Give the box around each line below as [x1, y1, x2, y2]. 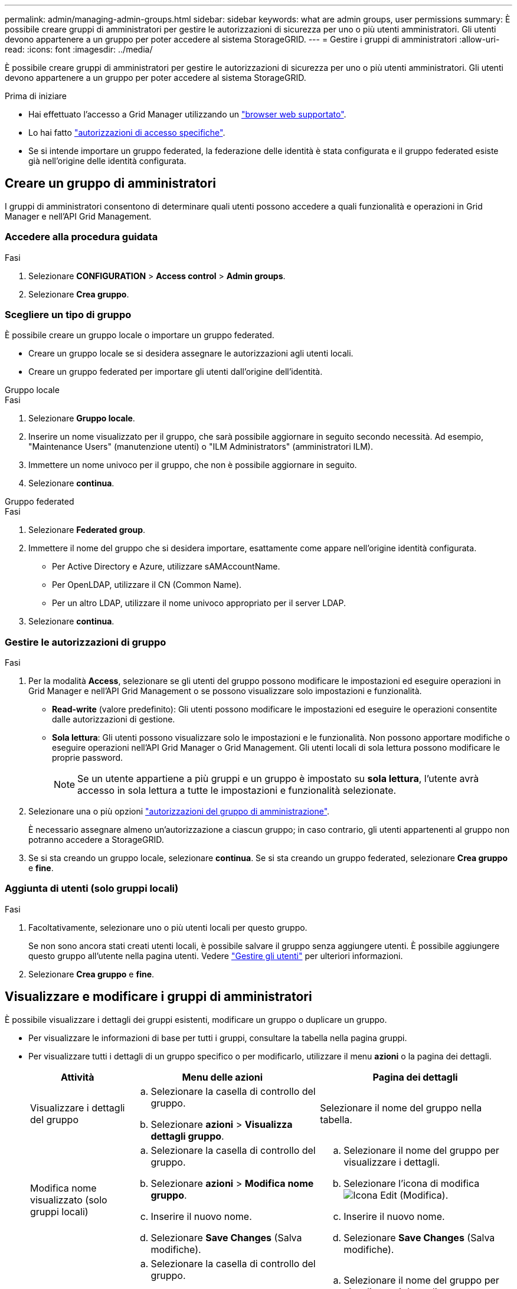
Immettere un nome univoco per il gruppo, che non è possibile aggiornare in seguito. [28, 460, 357, 470]
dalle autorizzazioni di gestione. [52, 714, 175, 725]
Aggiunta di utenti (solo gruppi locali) [5, 882, 179, 895]
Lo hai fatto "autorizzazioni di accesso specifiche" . [28, 127, 225, 138]
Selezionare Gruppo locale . [28, 413, 135, 424]
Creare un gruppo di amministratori [5, 176, 216, 191]
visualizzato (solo [30, 1193, 107, 1206]
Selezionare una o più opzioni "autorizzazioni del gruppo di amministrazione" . [28, 806, 330, 817]
